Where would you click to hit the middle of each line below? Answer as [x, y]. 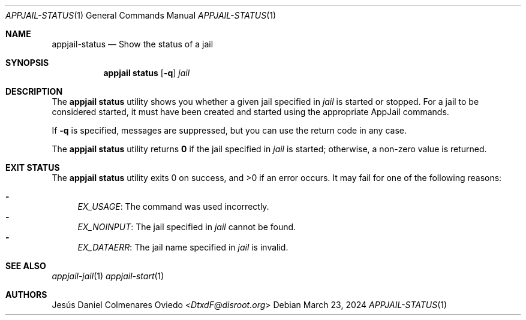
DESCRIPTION [34, 91]
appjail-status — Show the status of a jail [133, 44]
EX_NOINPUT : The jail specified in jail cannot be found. [187, 227]
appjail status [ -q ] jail [147, 73]
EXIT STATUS [33, 167]
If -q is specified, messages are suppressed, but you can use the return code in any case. [229, 130]
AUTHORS [26, 295]
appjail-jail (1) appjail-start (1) [108, 276]
